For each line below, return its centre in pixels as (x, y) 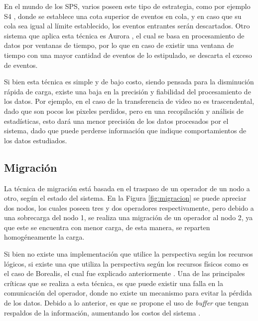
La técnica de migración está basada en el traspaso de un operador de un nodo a (127, 188)
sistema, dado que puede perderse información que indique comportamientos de (125, 131)
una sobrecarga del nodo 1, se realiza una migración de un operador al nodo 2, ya (129, 217)
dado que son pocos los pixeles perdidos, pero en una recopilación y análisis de (124, 111)
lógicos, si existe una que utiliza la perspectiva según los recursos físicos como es (126, 263)
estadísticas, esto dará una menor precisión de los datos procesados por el (116, 121)
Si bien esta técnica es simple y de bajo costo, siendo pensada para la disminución (129, 82)
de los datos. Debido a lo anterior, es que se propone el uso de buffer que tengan (126, 303)
